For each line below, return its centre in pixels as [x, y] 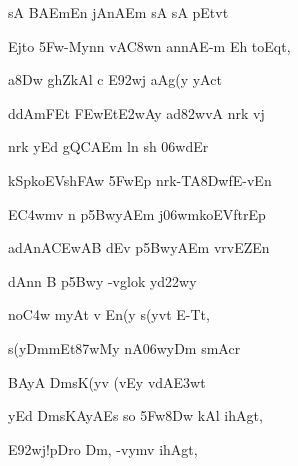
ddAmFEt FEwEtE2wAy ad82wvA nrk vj [136, 112]
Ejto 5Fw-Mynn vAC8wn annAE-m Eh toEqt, [149, 45]
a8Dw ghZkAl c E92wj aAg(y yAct [115, 79]
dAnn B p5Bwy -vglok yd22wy [102, 280]
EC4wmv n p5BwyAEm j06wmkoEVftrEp [137, 213]
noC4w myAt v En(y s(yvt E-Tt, [109, 314]
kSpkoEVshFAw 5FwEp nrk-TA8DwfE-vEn [140, 179]
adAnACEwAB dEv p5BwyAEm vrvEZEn [139, 247]
